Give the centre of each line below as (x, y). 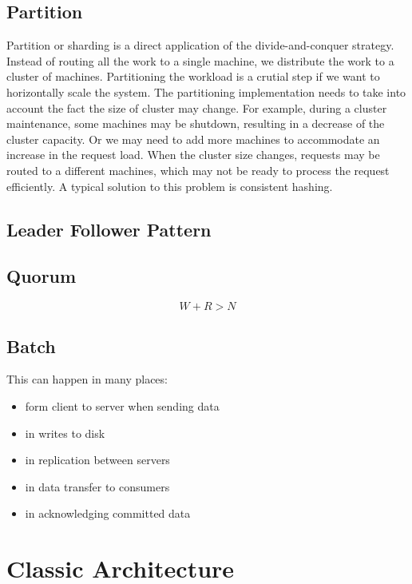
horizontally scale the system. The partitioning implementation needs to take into (206, 91)
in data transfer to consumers (97, 486)
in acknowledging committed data (108, 513)
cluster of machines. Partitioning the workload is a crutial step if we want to (193, 76)
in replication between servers (97, 460)
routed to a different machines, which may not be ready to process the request (198, 170)
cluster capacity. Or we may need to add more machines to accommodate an (193, 139)
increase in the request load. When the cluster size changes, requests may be (193, 155)
